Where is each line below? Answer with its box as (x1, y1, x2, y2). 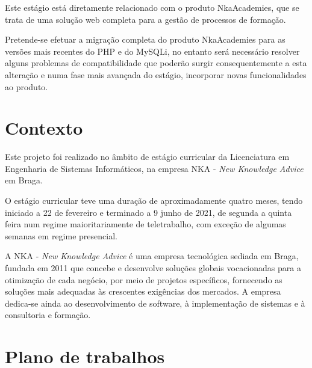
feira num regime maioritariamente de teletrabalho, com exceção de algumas (5, 218, 286, 230)
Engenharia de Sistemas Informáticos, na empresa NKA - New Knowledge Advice (5, 162, 304, 174)
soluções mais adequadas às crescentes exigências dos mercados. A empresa (5, 285, 281, 298)
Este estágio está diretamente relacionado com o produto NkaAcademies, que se (5, 1, 299, 13)
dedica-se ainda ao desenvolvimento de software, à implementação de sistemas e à (5, 296, 305, 309)
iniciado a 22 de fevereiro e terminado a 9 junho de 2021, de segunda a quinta (5, 206, 292, 218)
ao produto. (5, 80, 48, 93)
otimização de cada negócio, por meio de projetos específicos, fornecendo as (5, 273, 282, 286)
